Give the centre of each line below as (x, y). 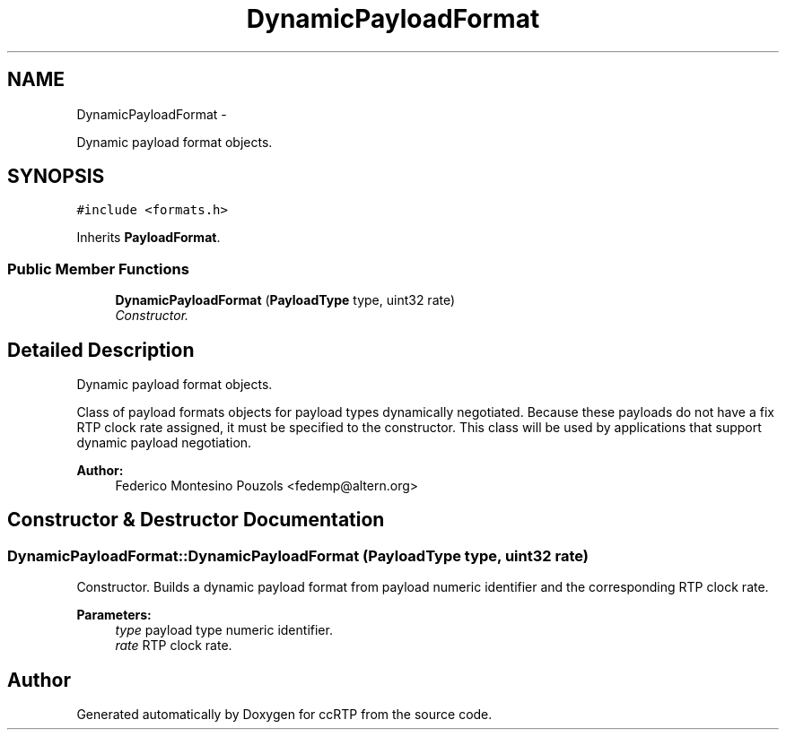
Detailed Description (101, 350)
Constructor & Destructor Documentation (196, 520)
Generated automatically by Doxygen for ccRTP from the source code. (284, 715)
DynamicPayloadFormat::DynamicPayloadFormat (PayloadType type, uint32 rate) (298, 555)
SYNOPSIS (56, 177)
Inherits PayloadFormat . (148, 238)
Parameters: (114, 615)
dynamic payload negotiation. (164, 443)
